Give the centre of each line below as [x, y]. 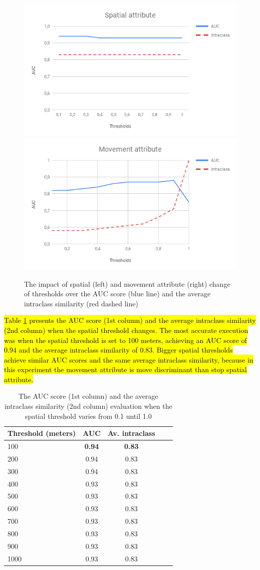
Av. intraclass [131, 433]
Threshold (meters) [42, 433]
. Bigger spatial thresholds [193, 350]
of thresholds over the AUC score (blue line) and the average [117, 294]
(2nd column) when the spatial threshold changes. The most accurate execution [126, 330]
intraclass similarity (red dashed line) [81, 303]
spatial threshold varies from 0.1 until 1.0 [88, 416]
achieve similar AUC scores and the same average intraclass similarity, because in [129, 359]
